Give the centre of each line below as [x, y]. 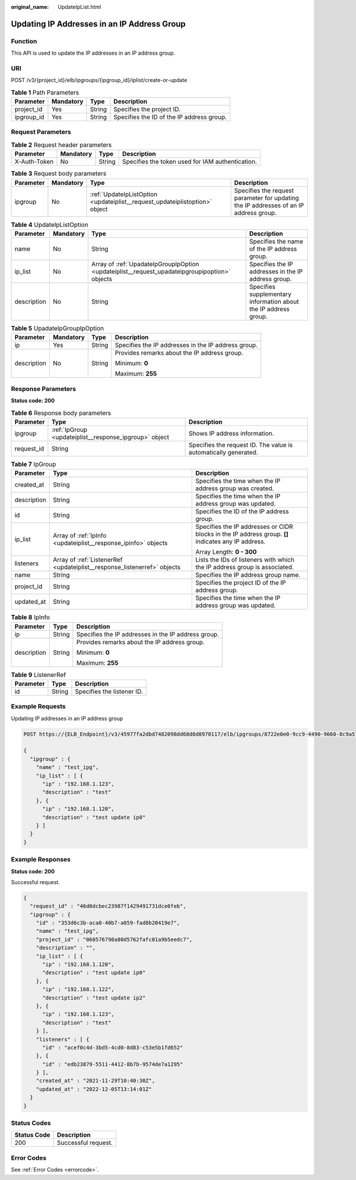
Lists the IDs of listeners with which [245, 560]
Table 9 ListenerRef [39, 674]
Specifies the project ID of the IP [241, 583]
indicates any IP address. [231, 542]
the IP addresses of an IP [269, 205]
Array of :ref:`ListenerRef [88, 560]
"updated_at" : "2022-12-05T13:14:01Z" [94, 1089]
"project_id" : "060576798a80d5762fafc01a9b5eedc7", [114, 939]
